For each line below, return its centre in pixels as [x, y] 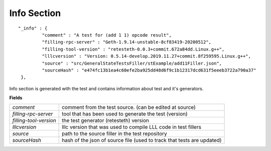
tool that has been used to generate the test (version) [125, 114]
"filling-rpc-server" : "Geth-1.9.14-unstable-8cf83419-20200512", [127, 42]
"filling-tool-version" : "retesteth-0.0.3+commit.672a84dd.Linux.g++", [133, 49]
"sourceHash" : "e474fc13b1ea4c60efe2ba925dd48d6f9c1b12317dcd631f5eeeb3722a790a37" [149, 70]
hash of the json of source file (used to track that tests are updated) [142, 140]
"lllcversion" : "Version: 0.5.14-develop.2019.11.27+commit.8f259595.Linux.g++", [146, 56]
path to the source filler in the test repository [115, 134]
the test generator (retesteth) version [106, 120]
